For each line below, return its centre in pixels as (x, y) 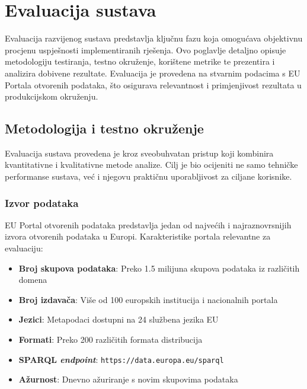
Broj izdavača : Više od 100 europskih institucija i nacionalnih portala (148, 299)
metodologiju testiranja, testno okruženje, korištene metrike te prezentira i (140, 61)
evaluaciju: (24, 248)
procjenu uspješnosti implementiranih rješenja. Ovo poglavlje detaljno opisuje (145, 50)
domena (33, 280)
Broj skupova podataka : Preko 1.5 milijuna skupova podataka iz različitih (159, 268)
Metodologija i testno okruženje (104, 128)
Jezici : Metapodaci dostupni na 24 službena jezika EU (119, 319)
